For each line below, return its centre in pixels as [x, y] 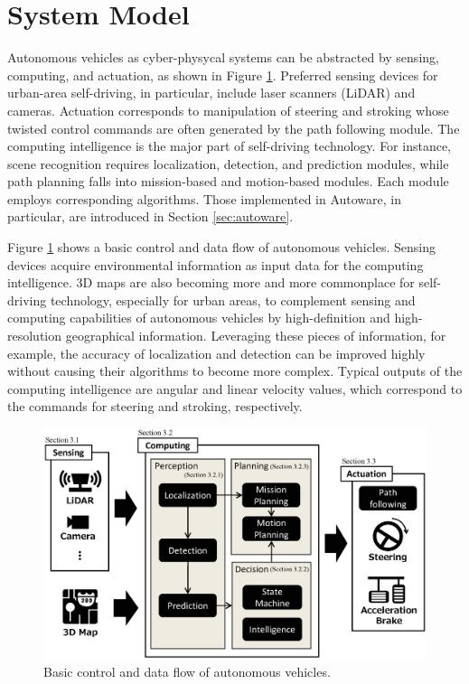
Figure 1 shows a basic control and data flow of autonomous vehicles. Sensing [221, 247]
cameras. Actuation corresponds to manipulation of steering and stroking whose [228, 110]
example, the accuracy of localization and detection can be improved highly [216, 353]
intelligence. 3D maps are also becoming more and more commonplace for [211, 282]
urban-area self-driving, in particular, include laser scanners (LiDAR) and [211, 93]
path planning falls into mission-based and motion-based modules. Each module [228, 181]
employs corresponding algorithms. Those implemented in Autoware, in [205, 198]
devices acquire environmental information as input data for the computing [216, 264]
